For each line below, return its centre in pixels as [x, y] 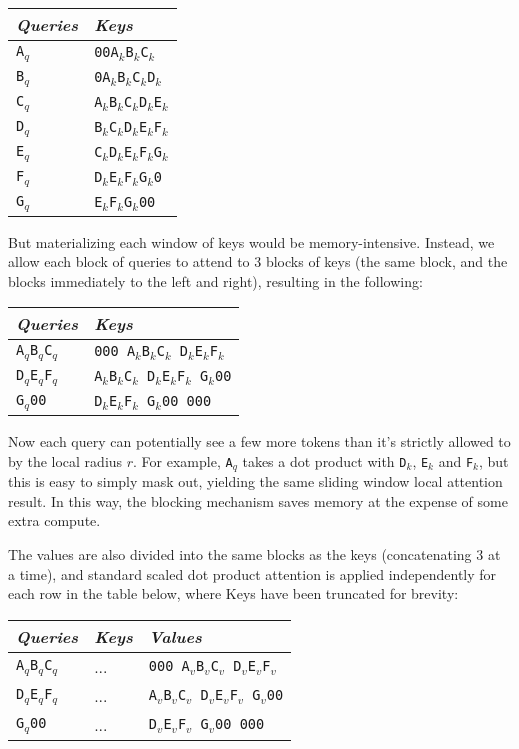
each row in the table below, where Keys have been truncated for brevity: [233, 593]
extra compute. [54, 520]
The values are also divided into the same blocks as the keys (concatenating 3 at [254, 553]
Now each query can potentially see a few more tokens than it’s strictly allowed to [259, 441]
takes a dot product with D [324, 460]
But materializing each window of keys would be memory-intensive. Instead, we [251, 241]
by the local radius [65, 460]
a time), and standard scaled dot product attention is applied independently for [252, 573]
